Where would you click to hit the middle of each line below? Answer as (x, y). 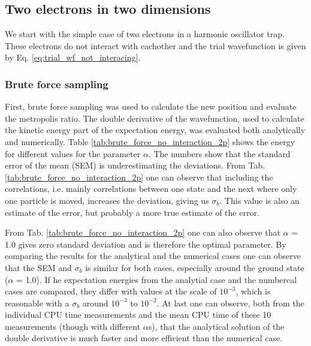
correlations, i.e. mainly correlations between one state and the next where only (151, 189)
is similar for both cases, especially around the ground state (195, 267)
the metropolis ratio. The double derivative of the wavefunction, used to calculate (155, 118)
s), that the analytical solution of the (216, 326)
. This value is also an (259, 200)
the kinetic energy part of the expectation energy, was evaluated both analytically (155, 130)
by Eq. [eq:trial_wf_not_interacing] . (73, 57)
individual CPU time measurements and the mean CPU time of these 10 (138, 315)
